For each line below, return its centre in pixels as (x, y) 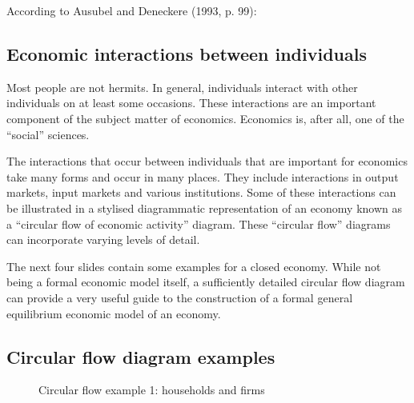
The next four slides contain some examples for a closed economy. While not (194, 266)
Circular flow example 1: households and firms (152, 390)
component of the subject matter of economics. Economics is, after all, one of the (205, 118)
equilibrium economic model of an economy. (114, 313)
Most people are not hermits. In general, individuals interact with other (182, 87)
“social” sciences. (48, 134)
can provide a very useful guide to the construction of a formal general (180, 297)
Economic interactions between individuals (187, 53)
